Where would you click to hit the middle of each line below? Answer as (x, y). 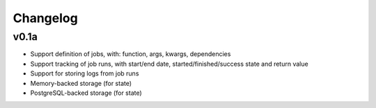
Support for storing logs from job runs (85, 73)
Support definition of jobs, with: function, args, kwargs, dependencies (131, 54)
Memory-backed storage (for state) (81, 83)
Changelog (45, 18)
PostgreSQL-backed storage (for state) (86, 93)
